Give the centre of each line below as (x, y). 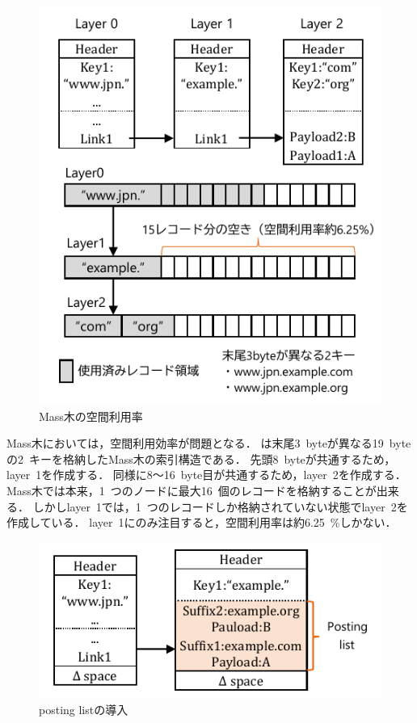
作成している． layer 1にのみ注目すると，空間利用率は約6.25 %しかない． (202, 522)
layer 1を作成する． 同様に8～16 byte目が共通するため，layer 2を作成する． (206, 475)
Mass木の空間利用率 (91, 416)
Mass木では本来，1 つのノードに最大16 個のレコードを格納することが (192, 490)
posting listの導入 (84, 709)
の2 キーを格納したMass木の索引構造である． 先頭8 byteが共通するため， (201, 458)
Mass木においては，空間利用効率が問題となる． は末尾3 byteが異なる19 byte (209, 443)
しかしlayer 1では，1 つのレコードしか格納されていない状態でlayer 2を (220, 506)
